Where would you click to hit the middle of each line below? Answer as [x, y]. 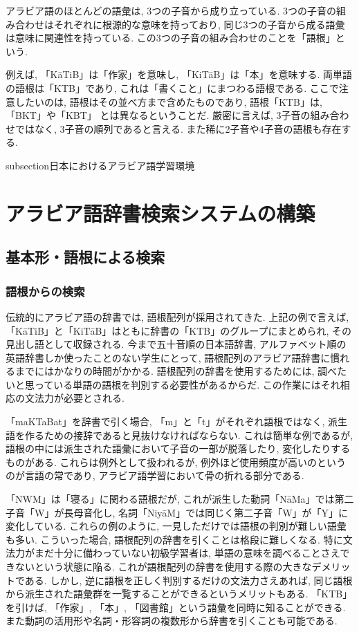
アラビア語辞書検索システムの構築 [160, 213]
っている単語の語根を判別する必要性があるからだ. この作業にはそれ [187, 384]
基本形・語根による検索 [85, 257]
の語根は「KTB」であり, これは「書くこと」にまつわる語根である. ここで [172, 87]
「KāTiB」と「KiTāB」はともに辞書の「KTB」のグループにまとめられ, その [178, 330]
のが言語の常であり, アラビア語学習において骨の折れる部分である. [155, 475]
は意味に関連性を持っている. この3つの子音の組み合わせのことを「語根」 [171, 38]
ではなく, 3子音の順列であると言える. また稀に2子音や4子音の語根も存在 [178, 128]
